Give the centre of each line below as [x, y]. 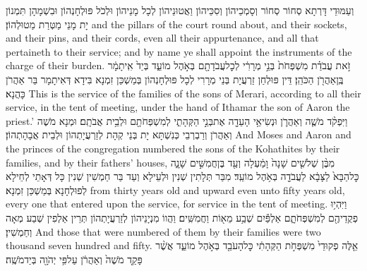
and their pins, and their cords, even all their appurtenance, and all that [162, 38]
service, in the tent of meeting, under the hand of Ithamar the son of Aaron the [178, 107]
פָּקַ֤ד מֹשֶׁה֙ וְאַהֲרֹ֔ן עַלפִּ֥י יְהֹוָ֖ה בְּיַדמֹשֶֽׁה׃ [74, 259]
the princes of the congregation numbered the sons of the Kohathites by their [173, 148]
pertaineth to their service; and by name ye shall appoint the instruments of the [179, 51]
